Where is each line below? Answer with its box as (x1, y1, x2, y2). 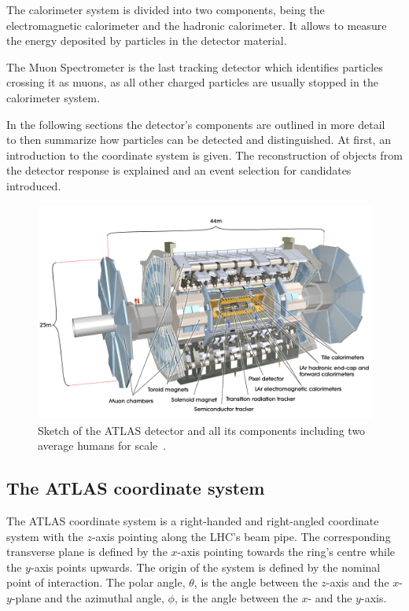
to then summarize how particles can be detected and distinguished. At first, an (6, 131, 391, 148)
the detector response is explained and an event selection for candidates (6, 162, 352, 179)
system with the (6, 528, 83, 544)
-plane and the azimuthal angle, (11, 589, 164, 605)
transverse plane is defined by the (6, 543, 168, 560)
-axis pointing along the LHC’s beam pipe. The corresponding (91, 528, 391, 544)
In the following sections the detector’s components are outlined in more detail (6, 116, 385, 132)
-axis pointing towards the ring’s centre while (177, 543, 396, 560)
